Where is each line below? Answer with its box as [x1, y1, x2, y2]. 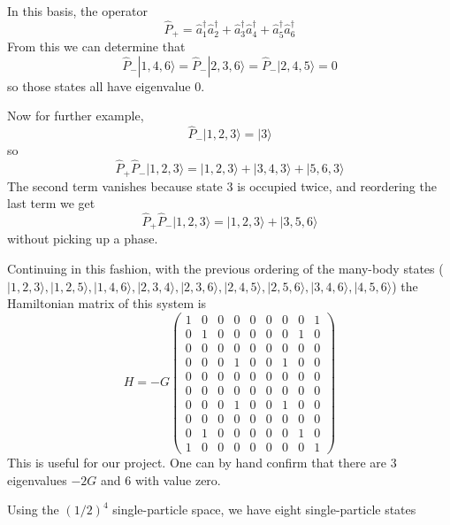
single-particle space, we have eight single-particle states [112, 500, 416, 519]
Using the [7, 500, 59, 519]
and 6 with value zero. [100, 470, 221, 489]
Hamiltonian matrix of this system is [7, 294, 207, 313]
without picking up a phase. [7, 229, 158, 248]
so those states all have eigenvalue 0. [7, 76, 205, 95]
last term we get [7, 194, 95, 212]
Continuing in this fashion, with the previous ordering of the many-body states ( [7, 259, 444, 277]
